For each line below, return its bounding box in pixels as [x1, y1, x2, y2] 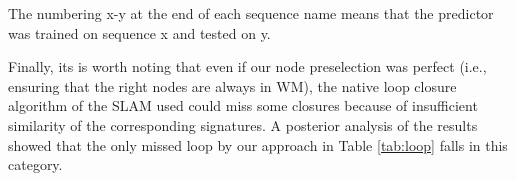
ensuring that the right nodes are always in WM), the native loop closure [8, 75, 457, 96]
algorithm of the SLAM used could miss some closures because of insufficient [8, 95, 478, 116]
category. [8, 154, 63, 175]
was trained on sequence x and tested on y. [8, 22, 271, 43]
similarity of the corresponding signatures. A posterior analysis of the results [8, 114, 478, 135]
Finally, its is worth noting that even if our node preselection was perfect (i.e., [8, 56, 487, 77]
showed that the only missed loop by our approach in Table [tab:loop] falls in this [8, 134, 508, 155]
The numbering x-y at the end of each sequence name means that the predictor [8, 3, 494, 23]
